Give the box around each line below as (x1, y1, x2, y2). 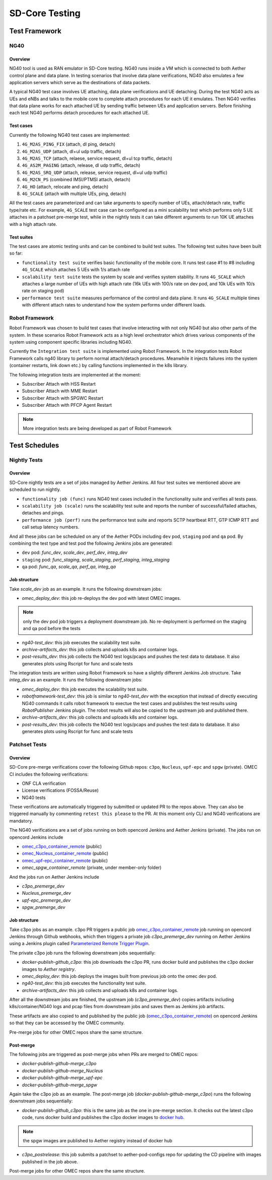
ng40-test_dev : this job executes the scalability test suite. (22, 639, 142, 645)
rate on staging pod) (22, 288, 64, 294)
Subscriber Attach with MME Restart (22, 388, 98, 394)
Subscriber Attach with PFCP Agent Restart (22, 402, 112, 408)
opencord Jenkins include (9, 834, 63, 840)
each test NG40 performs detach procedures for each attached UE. (9, 110, 150, 116)
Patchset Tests (9, 741, 47, 748)
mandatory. (9, 818, 33, 824)
